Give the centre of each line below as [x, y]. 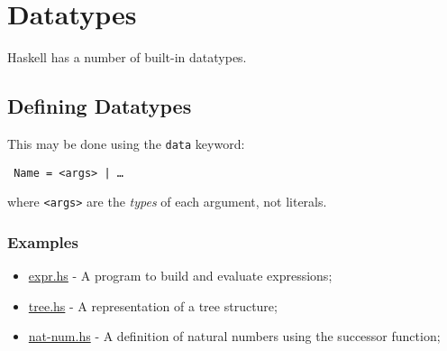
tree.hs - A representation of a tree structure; [153, 305]
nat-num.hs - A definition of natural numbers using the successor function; [234, 336]
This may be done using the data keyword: [126, 143]
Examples [43, 241]
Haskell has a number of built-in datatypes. [127, 57]
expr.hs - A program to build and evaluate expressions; [180, 276]
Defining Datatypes [100, 106]
